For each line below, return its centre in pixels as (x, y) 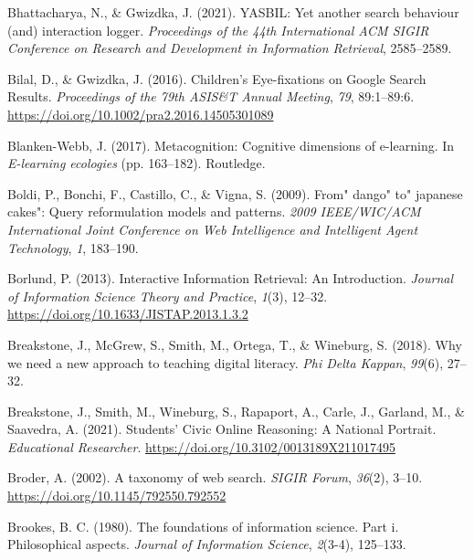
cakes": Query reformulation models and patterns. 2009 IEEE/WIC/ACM (214, 211)
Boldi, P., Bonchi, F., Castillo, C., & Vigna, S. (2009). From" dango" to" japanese (235, 193)
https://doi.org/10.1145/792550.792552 (117, 496)
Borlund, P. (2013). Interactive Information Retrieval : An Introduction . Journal (231, 278)
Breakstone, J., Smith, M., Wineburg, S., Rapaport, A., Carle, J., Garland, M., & (236, 411)
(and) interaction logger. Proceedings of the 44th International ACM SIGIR (218, 30)
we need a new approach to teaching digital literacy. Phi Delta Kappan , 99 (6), (226, 362)
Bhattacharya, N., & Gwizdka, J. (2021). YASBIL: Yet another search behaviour (233, 12)
